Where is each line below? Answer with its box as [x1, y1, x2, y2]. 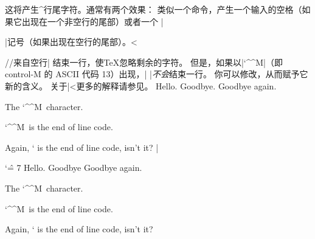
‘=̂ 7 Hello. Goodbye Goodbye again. [5, 161, 142, 174]
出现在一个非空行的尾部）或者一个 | [21, 15, 164, 27]
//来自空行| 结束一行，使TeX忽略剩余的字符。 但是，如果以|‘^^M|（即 [5, 55, 283, 68]
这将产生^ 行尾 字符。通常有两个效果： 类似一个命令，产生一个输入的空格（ [5, 3, 302, 15]
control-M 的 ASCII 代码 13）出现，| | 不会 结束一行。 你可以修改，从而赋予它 [5, 68, 308, 80]
